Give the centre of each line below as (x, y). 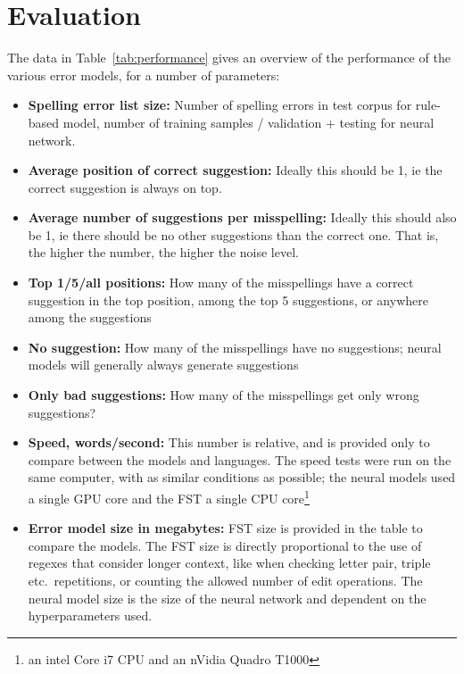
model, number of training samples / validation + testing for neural (249, 122)
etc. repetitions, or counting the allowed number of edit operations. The (225, 581)
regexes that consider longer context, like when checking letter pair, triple (229, 563)
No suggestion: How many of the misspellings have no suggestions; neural (235, 347)
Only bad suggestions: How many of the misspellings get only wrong (224, 395)
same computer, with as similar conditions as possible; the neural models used (242, 477)
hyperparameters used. (90, 616)
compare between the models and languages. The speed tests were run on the (240, 459)
